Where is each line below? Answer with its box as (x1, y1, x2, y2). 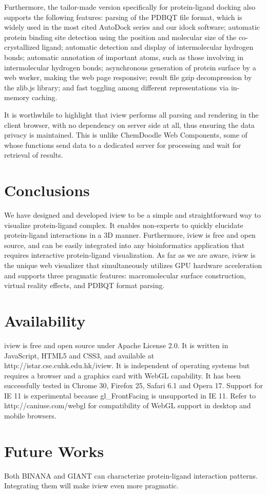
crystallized (4, 42, 40, 52)
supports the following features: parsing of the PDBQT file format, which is (4, 11, 242, 22)
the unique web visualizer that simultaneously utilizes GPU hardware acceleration (4, 260, 262, 270)
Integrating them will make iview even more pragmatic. (4, 480, 179, 491)
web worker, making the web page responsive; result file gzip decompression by (4, 72, 252, 83)
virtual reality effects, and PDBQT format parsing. (4, 280, 165, 291)
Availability (4, 310, 86, 331)
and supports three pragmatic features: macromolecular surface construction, (4, 270, 246, 280)
